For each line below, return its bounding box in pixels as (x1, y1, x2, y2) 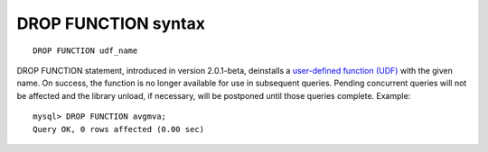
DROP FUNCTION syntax (16, 13, 205, 33)
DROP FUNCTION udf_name (33, 45, 138, 56)
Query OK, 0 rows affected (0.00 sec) (33, 124, 205, 134)
